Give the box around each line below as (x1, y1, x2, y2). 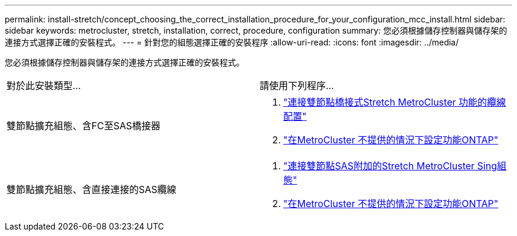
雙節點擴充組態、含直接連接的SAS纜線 (6, 183, 176, 195)
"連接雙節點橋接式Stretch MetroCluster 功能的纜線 (283, 96, 506, 108)
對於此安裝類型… (6, 80, 81, 91)
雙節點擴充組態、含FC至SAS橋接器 (6, 120, 161, 132)
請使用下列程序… (260, 80, 334, 91)
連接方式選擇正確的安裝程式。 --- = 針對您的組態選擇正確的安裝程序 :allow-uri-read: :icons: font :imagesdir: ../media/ (5, 37, 459, 47)
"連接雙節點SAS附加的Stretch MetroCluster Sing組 (283, 160, 506, 172)
